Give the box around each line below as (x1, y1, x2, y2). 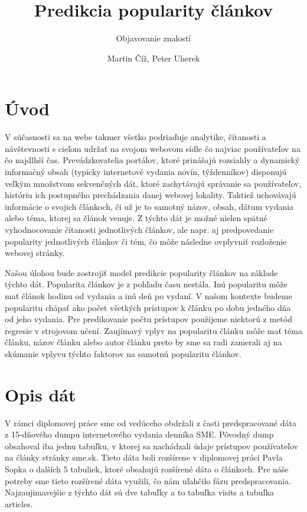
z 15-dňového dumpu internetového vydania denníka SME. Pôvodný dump (5, 428, 274, 440)
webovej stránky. (5, 247, 65, 259)
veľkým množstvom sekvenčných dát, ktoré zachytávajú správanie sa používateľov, (5, 177, 302, 189)
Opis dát (5, 382, 76, 406)
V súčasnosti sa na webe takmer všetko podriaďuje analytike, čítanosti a (5, 131, 266, 143)
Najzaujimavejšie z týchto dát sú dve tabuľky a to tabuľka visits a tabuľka (5, 486, 275, 498)
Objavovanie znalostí (116, 32, 191, 44)
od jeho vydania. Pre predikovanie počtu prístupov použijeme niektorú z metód (5, 313, 292, 325)
